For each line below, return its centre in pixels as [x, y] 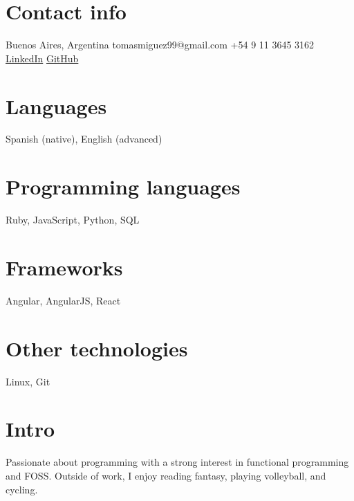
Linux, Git [28, 381]
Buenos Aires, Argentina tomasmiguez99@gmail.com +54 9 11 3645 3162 [160, 45]
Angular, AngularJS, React [63, 300]
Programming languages [123, 186]
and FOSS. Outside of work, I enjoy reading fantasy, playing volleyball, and [166, 475]
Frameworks [64, 267]
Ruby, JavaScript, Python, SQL [73, 220]
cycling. [22, 489]
